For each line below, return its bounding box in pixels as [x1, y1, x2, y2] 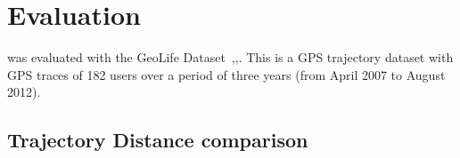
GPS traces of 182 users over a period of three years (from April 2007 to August [7, 65, 446, 83]
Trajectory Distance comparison [7, 126, 308, 154]
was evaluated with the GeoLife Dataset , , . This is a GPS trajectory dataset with [7, 48, 454, 67]
